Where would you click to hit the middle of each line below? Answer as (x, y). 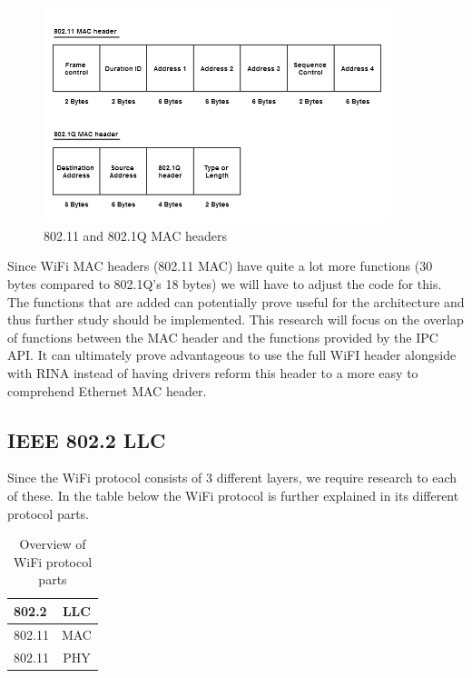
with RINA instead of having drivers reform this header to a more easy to (213, 372)
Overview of (53, 544)
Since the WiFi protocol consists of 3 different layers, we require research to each (232, 478)
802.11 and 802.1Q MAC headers (135, 235)
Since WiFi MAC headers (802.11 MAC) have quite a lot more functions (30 (220, 266)
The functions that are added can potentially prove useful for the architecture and (236, 301)
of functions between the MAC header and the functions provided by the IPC (223, 337)
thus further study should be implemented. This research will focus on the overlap (236, 319)
